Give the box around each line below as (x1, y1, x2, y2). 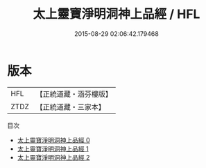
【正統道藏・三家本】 (35, 102, 106, 111)
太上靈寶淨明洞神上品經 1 (17, 144, 89, 153)
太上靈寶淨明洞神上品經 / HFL (33, 6, 200, 22)
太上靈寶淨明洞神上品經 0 (17, 136, 90, 144)
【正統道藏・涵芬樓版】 (35, 89, 113, 99)
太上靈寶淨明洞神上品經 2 (17, 153, 90, 161)
